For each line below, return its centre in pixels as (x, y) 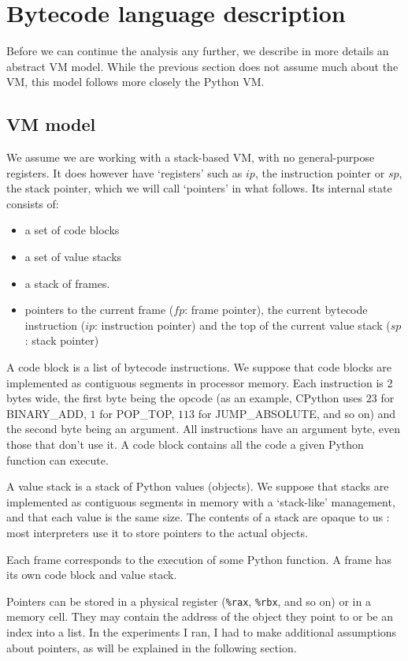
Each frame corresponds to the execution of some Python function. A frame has (199, 559)
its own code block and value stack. (92, 575)
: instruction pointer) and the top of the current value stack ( (243, 325)
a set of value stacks (73, 257)
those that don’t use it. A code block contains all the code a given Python (185, 444)
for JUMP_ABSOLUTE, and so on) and (297, 413)
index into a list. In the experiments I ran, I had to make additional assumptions (202, 632)
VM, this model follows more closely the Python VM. (135, 82)
